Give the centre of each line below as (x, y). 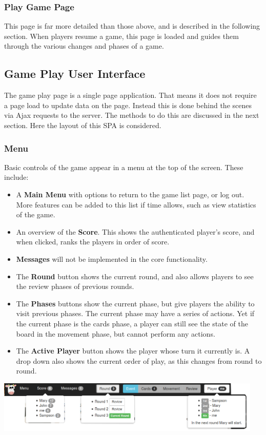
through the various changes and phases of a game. (84, 46)
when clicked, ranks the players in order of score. (93, 242)
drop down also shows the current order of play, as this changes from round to (139, 360)
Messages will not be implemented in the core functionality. (112, 258)
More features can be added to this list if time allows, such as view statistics (136, 204)
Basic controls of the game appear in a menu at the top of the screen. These (124, 167)
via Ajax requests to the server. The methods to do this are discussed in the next (132, 115)
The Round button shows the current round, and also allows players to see (135, 276)
